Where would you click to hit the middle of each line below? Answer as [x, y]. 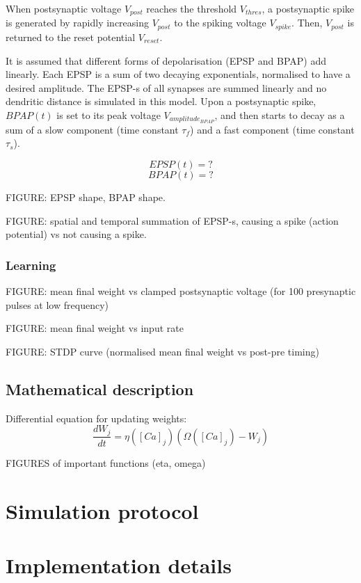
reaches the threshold [192, 8]
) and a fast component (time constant [272, 129]
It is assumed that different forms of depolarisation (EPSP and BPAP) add [166, 60]
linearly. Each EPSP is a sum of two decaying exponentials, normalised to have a [178, 74]
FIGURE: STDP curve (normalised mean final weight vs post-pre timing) [162, 351]
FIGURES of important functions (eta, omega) [106, 462]
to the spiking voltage [220, 23]
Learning [31, 265]
